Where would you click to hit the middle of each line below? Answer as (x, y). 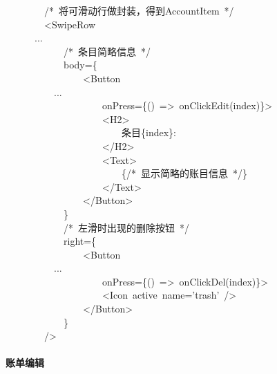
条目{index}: (149, 132)
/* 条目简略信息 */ (107, 51)
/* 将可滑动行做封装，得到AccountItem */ (139, 10)
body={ (80, 65)
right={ (80, 241)
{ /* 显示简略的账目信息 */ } (184, 173)
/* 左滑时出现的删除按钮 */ (126, 227)
